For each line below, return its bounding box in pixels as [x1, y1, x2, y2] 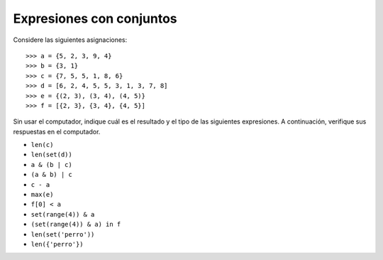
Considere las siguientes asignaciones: [13, 36, 128, 44]
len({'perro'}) [30, 240, 84, 248]
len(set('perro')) [30, 230, 95, 238]
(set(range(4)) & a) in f [30, 220, 121, 229]
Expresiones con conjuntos [13, 11, 177, 26]
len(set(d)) [30, 151, 72, 159]
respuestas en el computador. [13, 127, 101, 136]
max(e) [30, 190, 54, 199]
